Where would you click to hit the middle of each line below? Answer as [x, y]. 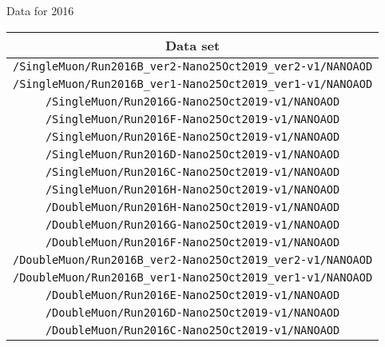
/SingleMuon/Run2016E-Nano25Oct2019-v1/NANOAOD [192, 136]
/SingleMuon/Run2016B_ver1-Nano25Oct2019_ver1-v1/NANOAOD [193, 84]
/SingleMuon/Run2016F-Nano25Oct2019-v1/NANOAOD [192, 119]
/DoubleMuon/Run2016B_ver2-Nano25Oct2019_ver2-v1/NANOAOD [193, 259]
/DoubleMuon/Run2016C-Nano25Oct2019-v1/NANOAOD [192, 330]
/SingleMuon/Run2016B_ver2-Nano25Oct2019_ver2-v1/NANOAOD [193, 66]
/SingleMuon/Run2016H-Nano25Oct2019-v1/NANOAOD [192, 189]
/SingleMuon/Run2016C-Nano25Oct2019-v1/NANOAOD [192, 172]
